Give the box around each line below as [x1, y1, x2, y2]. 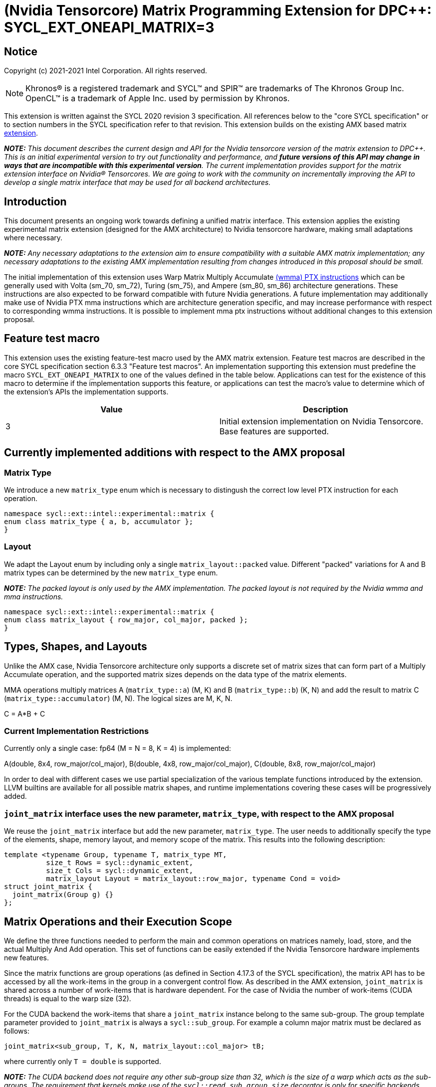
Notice [4, 45, 38, 58]
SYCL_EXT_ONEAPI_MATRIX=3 [4, 19, 215, 36]
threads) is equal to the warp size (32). [4, 994, 131, 1003]
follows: [4, 1027, 29, 1036]
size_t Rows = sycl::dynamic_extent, [46, 859, 194, 867]
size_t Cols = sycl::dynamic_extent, [46, 867, 194, 875]
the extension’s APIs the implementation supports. [4, 387, 169, 396]
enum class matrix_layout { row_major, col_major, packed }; [4, 615, 248, 624]
